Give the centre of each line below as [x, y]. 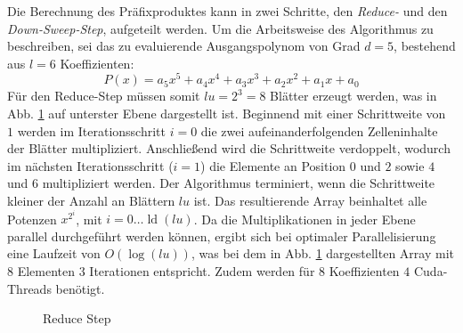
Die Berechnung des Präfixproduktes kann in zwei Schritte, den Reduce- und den [227, 11]
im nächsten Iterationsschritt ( [90, 165]
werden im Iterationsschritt [91, 130]
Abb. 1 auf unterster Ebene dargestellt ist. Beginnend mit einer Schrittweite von [227, 114]
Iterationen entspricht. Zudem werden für [202, 271]
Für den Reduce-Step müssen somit [104, 96]
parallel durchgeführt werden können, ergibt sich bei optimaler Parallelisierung [222, 236]
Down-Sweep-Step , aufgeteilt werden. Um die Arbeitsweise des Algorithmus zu [220, 28]
